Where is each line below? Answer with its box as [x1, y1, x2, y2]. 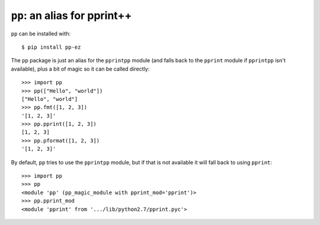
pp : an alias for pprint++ [11, 9, 132, 22]
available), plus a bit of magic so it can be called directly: [11, 65, 150, 72]
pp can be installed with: [11, 30, 71, 37]
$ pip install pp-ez [21, 43, 81, 50]
